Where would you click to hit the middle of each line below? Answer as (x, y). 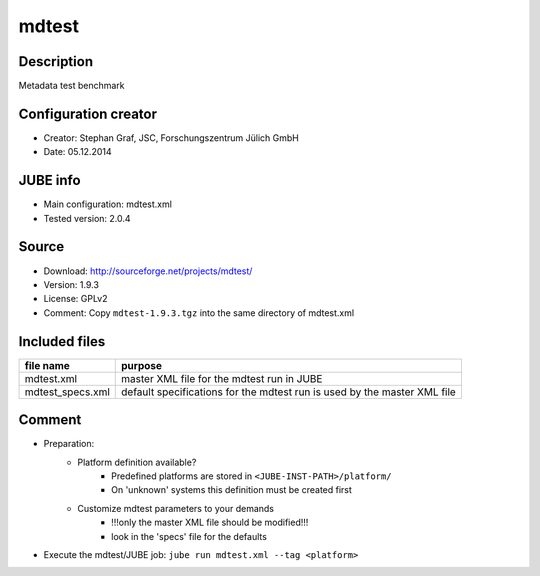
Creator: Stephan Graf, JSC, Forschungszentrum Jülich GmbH (171, 137)
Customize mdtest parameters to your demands (176, 508)
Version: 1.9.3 (71, 284)
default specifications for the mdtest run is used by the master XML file (289, 392)
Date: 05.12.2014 (77, 152)
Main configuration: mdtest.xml (107, 204)
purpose (142, 365)
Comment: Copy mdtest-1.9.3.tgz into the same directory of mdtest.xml (199, 312)
